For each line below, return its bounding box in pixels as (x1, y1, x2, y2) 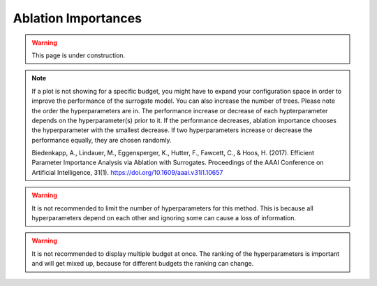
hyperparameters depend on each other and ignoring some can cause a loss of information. (31, 214, 297, 222)
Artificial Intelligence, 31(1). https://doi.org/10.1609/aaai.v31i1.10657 (31, 168, 223, 176)
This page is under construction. (31, 51, 126, 59)
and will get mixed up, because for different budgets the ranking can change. (31, 259, 254, 268)
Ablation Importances (13, 10, 142, 26)
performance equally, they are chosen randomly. (31, 136, 172, 144)
